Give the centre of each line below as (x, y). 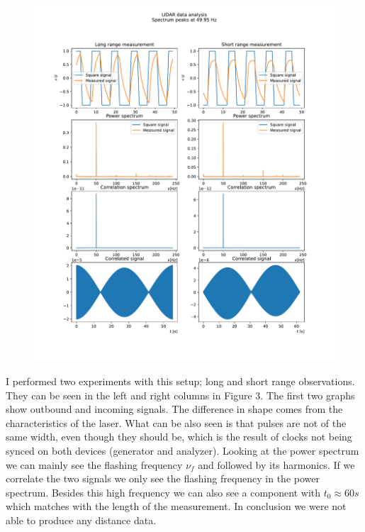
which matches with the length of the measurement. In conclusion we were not (176, 506)
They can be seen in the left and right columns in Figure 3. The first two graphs (180, 395)
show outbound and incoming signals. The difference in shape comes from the (174, 409)
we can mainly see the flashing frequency (94, 464)
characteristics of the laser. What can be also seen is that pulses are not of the (176, 422)
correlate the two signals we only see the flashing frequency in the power (163, 478)
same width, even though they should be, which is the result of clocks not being (179, 437)
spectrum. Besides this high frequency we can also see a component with (163, 492)
